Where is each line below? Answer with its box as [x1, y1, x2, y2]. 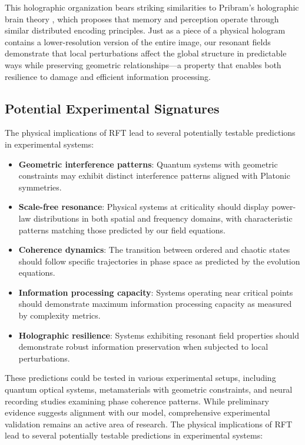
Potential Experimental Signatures [5, 99, 220, 117]
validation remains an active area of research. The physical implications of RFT [5, 417, 293, 430]
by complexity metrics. [18, 309, 101, 322]
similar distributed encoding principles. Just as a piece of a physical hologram [5, 24, 286, 36]
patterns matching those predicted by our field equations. [18, 223, 226, 236]
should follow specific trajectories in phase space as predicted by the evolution [18, 255, 300, 267]
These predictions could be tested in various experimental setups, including [5, 372, 276, 384]
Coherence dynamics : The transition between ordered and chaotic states [18, 243, 290, 256]
